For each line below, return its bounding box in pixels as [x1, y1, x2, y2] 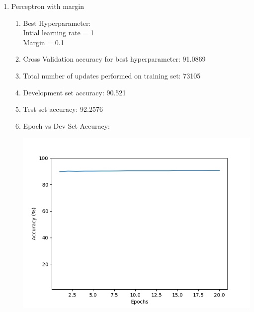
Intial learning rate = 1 [23, 27, 94, 38]
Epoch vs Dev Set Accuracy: [23, 120, 110, 131]
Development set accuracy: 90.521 [23, 87, 126, 97]
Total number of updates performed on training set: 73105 [23, 70, 201, 80]
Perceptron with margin [11, 1, 84, 11]
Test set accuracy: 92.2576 [23, 104, 103, 114]
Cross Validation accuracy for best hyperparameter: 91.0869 [23, 54, 206, 64]
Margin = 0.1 [23, 37, 64, 47]
